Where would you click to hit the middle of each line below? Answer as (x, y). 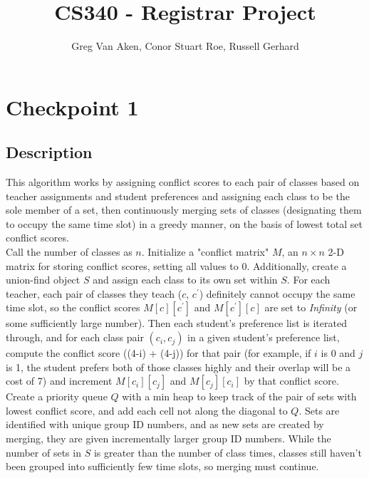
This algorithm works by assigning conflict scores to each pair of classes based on (183, 182)
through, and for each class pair (75, 337)
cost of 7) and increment (59, 381)
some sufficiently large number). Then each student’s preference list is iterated (176, 323)
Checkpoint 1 (72, 106)
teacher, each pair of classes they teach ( (94, 293)
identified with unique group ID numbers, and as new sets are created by (165, 424)
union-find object (43, 280)
